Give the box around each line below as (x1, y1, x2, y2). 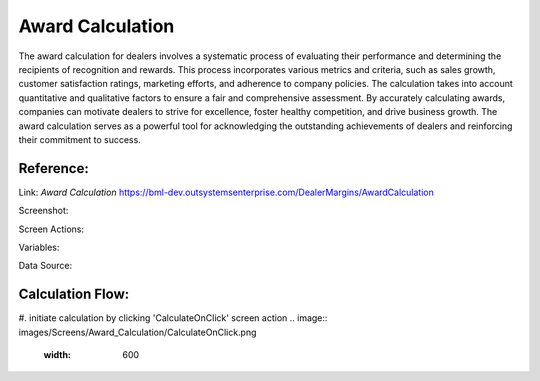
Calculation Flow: (18, 286, 130, 303)
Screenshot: (18, 205, 69, 217)
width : (43, 349, 72, 361)
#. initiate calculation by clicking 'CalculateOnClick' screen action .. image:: (18, 312, 328, 324)
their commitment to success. (18, 133, 142, 145)
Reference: (18, 160, 89, 177)
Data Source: (18, 260, 73, 272)
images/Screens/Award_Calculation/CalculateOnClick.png (18, 326, 257, 338)
